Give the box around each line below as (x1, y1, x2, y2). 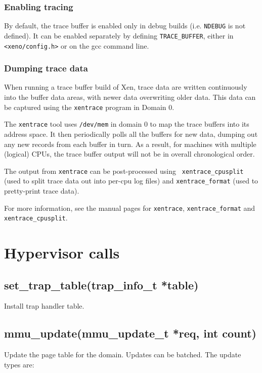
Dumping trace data (4, 62, 88, 74)
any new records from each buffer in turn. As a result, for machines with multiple (4, 138, 256, 149)
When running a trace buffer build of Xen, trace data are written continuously (4, 82, 247, 92)
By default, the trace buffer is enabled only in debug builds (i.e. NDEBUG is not (4, 20, 246, 31)
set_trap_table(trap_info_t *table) (4, 277, 199, 292)
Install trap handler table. (4, 301, 84, 311)
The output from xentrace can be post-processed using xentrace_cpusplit (4, 165, 244, 176)
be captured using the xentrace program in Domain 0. (4, 101, 174, 112)
